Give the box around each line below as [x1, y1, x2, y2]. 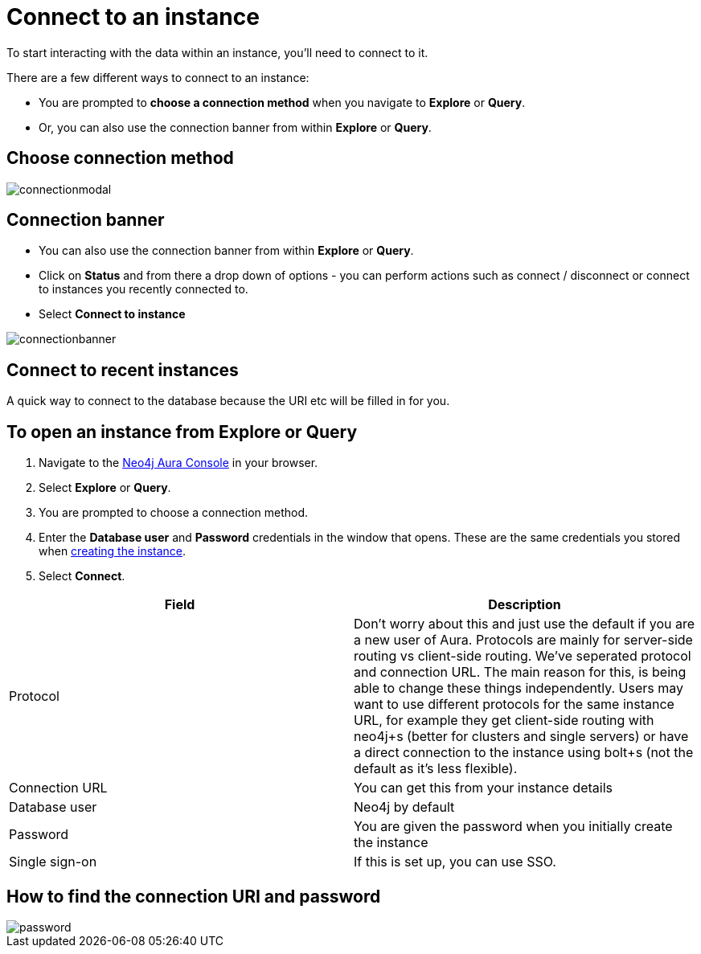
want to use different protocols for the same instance [354, 696, 674, 713]
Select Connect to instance [39, 307, 186, 321]
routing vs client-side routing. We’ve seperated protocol [354, 648, 691, 665]
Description [488, 596, 561, 613]
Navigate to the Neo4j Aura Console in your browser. [39, 456, 318, 470]
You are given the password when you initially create [354, 818, 673, 835]
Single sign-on [9, 854, 97, 870]
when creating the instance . [39, 544, 187, 559]
